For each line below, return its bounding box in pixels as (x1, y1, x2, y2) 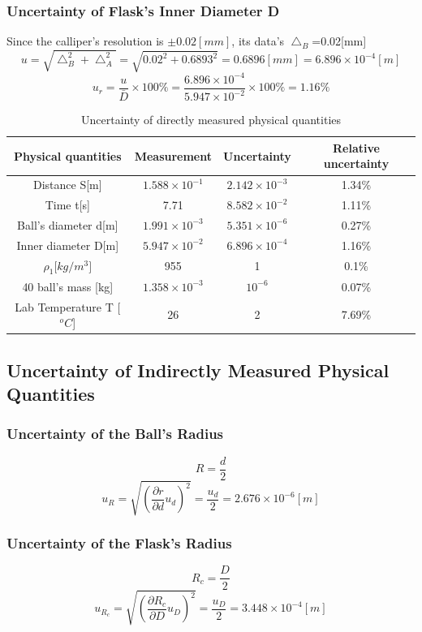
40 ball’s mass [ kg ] (22, 277, 114, 295)
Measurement (134, 147, 212, 164)
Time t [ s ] (45, 196, 90, 213)
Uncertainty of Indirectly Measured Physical (6, 357, 390, 382)
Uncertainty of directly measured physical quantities (80, 111, 342, 128)
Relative (332, 139, 380, 156)
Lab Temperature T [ (15, 298, 121, 315)
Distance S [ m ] (32, 176, 102, 193)
